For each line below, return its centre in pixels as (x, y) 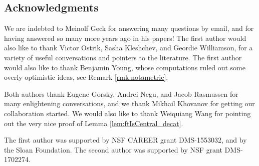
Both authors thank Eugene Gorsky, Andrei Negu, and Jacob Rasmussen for (121, 93)
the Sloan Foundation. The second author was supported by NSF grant (113, 149)
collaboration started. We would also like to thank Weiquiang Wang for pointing (127, 113)
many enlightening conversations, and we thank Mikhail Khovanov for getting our (129, 103)
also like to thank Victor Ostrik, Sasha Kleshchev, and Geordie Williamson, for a (128, 48)
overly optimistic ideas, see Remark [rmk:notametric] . (86, 77)
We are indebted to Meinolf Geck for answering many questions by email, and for (129, 28)
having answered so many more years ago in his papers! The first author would (125, 38)
